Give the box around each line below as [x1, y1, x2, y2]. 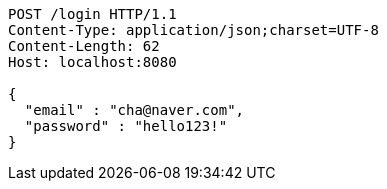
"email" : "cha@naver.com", [24, 102, 245, 118]
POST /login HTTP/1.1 [8, 6, 177, 22]
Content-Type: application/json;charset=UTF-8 [8, 22, 379, 38]
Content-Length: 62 [8, 38, 160, 54]
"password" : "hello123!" [24, 118, 228, 134]
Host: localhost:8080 [8, 54, 177, 70]
